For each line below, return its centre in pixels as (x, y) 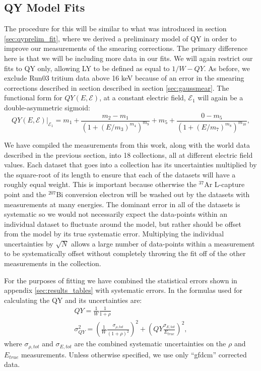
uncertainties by (29, 243)
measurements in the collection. (53, 263)
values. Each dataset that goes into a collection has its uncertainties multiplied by (130, 165)
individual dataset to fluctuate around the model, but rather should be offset (123, 224)
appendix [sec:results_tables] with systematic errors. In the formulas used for (123, 290)
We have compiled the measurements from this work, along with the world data (127, 144)
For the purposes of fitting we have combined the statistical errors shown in (121, 280)
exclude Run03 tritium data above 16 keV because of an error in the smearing (124, 78)
